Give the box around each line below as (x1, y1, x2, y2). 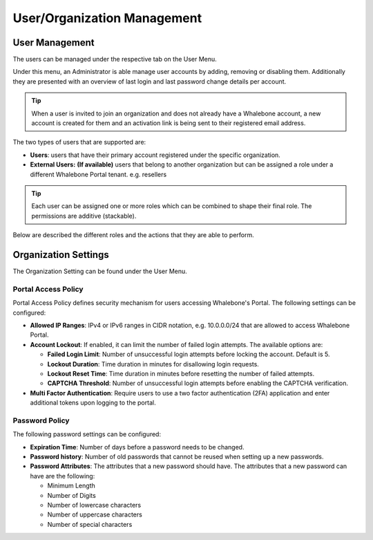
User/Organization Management (12, 10, 202, 26)
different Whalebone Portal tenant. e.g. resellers (30, 170, 167, 178)
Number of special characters (47, 520, 133, 528)
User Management (12, 37, 95, 48)
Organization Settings (12, 249, 110, 261)
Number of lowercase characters (47, 501, 142, 509)
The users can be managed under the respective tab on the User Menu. (12, 55, 217, 64)
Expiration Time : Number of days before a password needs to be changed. (30, 443, 245, 451)
